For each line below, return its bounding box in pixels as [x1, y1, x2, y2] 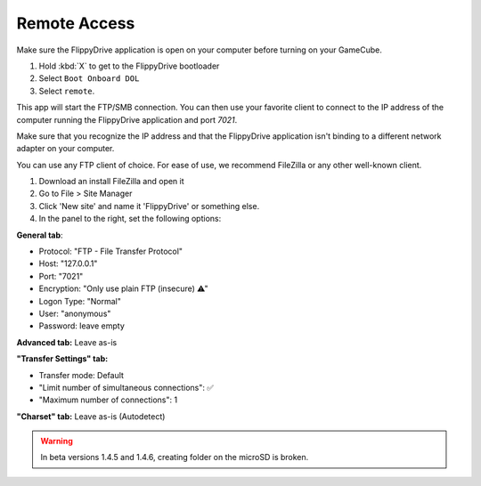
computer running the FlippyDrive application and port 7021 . [16, 114, 238, 125]
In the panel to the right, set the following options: [38, 214, 222, 224]
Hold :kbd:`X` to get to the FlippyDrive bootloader [38, 61, 220, 71]
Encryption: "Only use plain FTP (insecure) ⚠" [38, 283, 208, 294]
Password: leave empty [38, 320, 125, 331]
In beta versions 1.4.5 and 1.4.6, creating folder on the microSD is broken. [40, 452, 309, 463]
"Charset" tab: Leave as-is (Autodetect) [16, 410, 166, 422]
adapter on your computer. [16, 143, 115, 154]
